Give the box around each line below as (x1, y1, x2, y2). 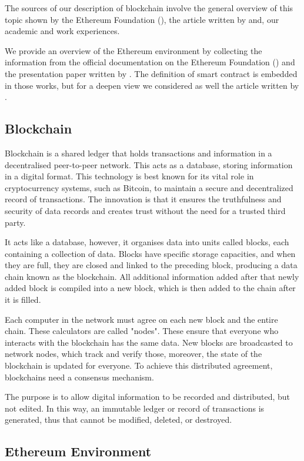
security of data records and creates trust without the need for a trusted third (5, 204, 286, 216)
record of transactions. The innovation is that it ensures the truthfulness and (5, 193, 282, 205)
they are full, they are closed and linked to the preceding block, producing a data (5, 259, 298, 271)
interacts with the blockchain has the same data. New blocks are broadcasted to (5, 336, 293, 348)
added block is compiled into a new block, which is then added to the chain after (5, 282, 296, 294)
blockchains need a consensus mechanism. (5, 370, 154, 383)
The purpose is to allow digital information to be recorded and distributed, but (5, 390, 290, 403)
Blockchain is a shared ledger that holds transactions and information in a (5, 146, 272, 159)
